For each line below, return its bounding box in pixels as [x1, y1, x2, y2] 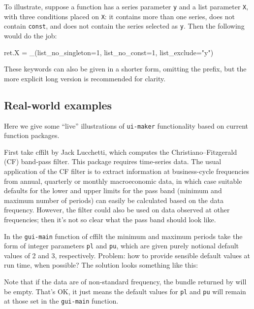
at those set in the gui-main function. [4, 296, 119, 306]
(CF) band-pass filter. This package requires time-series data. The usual [4, 156, 222, 167]
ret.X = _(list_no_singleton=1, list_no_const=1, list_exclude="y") [4, 47, 214, 57]
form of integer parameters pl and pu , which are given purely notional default [4, 240, 239, 251]
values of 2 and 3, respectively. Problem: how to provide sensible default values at [4, 250, 251, 260]
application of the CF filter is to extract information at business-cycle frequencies [4, 166, 250, 176]
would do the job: [4, 30, 57, 40]
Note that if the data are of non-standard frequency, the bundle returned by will [4, 276, 247, 287]
